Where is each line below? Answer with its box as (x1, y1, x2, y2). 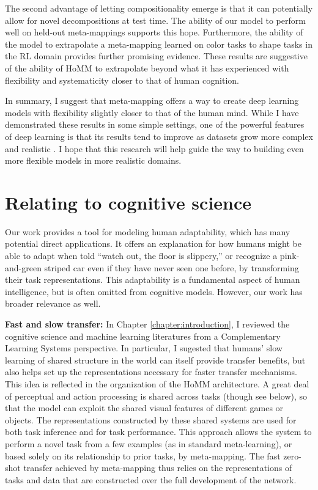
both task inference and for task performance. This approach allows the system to (5, 425, 312, 438)
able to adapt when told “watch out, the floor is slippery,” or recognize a (5, 249, 278, 262)
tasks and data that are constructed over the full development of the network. (5, 473, 297, 486)
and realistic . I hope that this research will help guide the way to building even (5, 142, 304, 155)
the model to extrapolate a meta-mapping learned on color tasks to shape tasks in (5, 37, 312, 50)
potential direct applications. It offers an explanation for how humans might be (5, 237, 301, 250)
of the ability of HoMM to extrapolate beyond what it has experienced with (5, 61, 289, 74)
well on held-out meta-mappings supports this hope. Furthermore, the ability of (5, 26, 303, 38)
